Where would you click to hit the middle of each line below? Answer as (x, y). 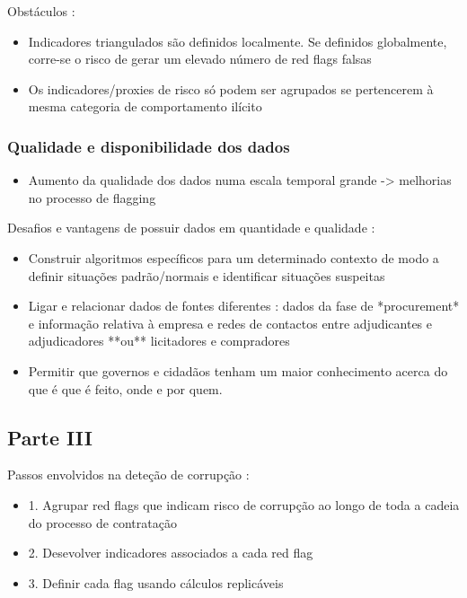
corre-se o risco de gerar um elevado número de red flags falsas (200, 59)
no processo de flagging (92, 197)
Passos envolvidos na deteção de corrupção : (128, 475)
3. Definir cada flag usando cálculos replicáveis (156, 582)
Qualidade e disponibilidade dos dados (149, 146)
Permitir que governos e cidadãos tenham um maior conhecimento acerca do (238, 370)
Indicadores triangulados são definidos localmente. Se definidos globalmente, (238, 41)
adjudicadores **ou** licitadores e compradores (159, 341)
